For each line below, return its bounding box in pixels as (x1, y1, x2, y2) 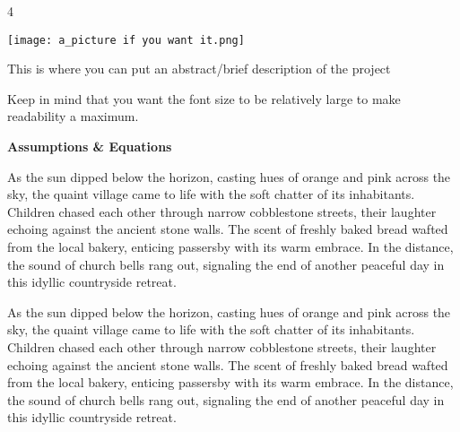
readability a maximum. (7, 107, 139, 125)
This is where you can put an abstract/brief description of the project (7, 59, 391, 78)
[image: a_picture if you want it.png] (7, 33, 245, 47)
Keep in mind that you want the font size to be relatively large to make (7, 89, 401, 108)
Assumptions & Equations (7, 137, 172, 156)
